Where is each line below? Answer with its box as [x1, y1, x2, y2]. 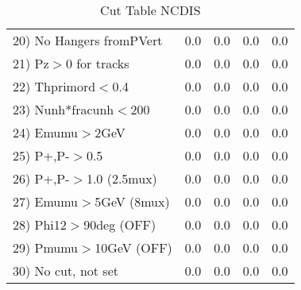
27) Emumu [13, 192, 79, 211]
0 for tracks [65, 54, 129, 72]
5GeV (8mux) [95, 192, 170, 211]
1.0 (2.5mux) [86, 169, 157, 188]
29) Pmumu [13, 238, 79, 257]
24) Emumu [13, 123, 79, 141]
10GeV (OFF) [95, 238, 172, 257]
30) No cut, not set [13, 261, 118, 280]
